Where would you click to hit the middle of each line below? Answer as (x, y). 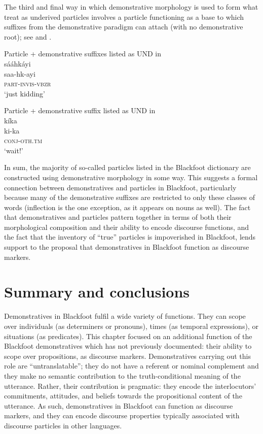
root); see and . (28, 36)
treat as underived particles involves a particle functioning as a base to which (124, 16)
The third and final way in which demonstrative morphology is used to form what (131, 7)
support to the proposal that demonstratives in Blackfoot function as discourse (127, 247)
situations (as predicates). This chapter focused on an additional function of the (128, 336)
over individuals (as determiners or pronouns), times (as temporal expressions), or (131, 326)
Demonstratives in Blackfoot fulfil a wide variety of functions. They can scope (125, 316)
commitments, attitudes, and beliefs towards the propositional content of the (123, 396)
